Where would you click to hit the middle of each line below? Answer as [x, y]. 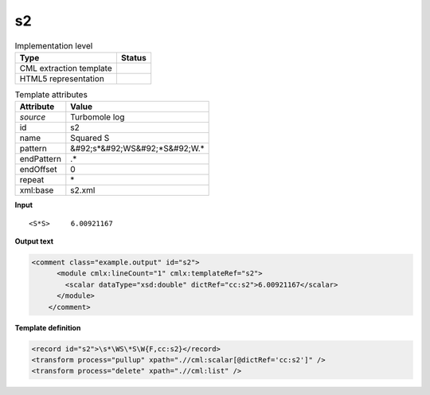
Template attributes [51, 95]
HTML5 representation [62, 78]
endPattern [40, 159]
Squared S [90, 138]
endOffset [38, 170]
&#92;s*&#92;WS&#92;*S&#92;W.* [137, 149]
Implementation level [54, 45]
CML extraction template [66, 68]
